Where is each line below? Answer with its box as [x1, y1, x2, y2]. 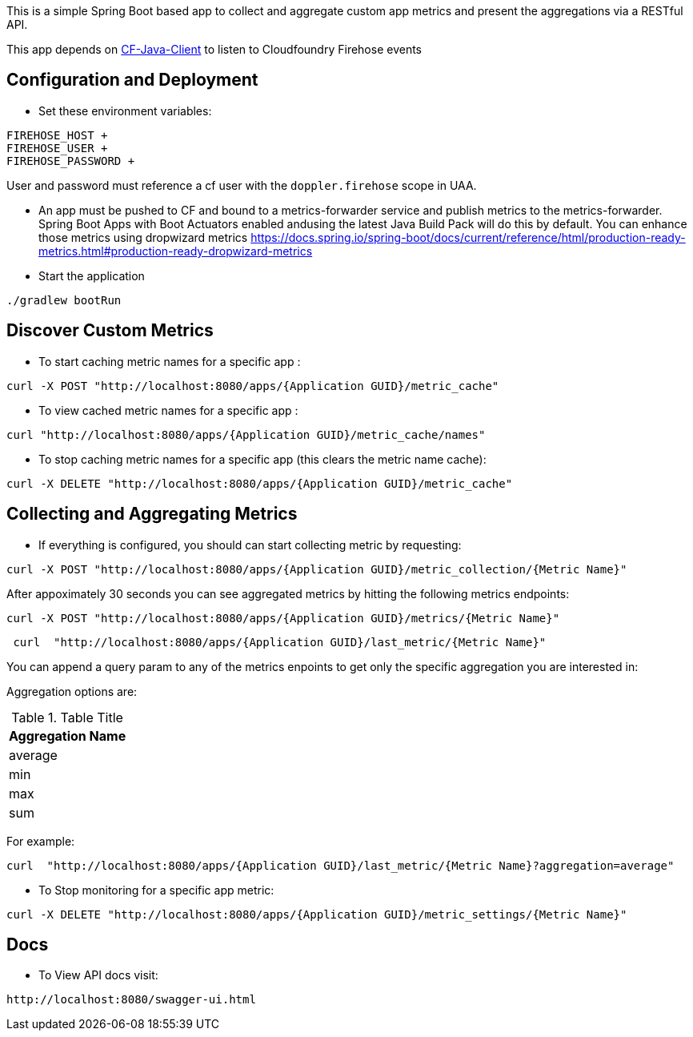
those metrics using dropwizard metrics [38, 230, 248, 244]
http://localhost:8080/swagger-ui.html [6, 993, 256, 1007]
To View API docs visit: [38, 968, 158, 983]
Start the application [38, 268, 145, 283]
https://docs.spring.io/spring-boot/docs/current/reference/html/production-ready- [250, 230, 686, 244]
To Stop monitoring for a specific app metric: [38, 882, 274, 897]
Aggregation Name [9, 727, 126, 744]
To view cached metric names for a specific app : [38, 403, 298, 417]
